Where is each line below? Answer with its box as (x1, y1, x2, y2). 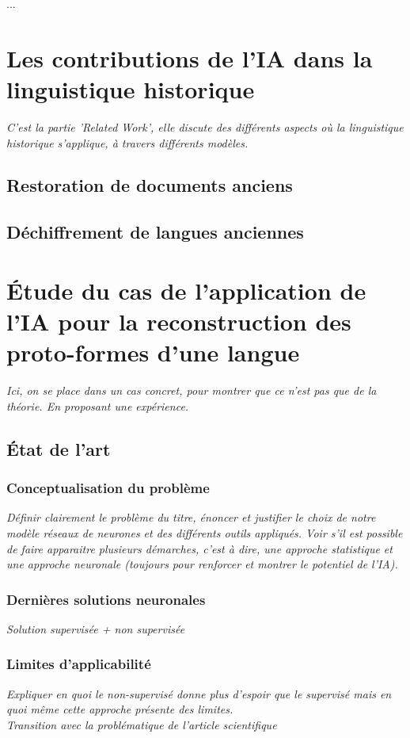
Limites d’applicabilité (6, 654, 151, 674)
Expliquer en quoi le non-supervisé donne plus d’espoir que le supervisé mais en (6, 685, 392, 702)
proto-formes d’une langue (6, 336, 300, 369)
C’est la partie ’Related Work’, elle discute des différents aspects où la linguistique (6, 118, 404, 135)
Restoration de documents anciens (6, 173, 293, 197)
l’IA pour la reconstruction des (6, 305, 351, 338)
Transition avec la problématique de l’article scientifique (6, 716, 277, 732)
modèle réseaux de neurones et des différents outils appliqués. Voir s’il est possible (6, 524, 403, 541)
